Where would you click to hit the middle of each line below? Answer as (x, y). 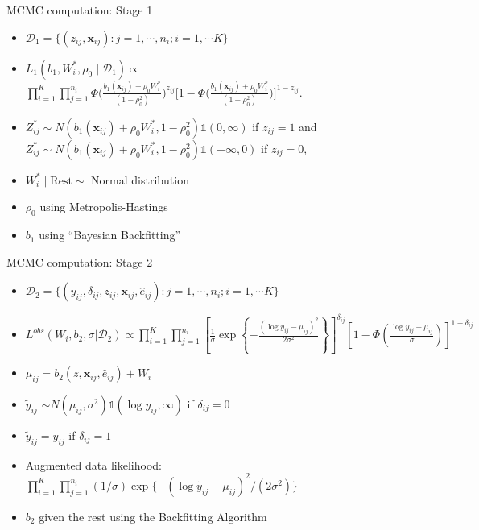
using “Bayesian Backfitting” (110, 235)
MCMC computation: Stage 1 (80, 10)
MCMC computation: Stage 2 (80, 261)
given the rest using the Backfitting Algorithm (153, 516)
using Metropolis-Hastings (104, 207)
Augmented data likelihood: (93, 464)
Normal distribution (140, 179)
